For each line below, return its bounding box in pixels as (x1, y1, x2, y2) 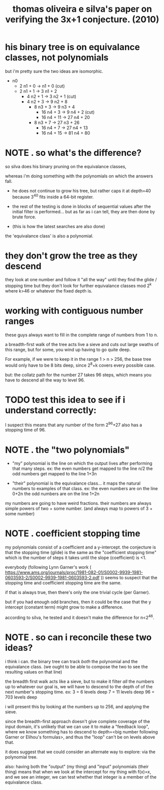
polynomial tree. (5, 754, 38, 760)
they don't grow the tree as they (5, 250, 138, 261)
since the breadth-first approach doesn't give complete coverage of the (5, 718, 150, 724)
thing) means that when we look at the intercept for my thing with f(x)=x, (5, 768, 151, 775)
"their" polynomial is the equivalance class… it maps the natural (12, 480, 141, 486)
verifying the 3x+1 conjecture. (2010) (5, 14, 160, 25)
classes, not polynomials (5, 52, 109, 63)
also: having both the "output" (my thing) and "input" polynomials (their (5, 763, 149, 769)
